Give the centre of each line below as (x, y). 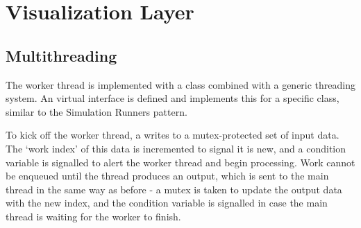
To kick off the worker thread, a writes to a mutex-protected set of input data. (173, 135)
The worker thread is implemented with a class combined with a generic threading (180, 84)
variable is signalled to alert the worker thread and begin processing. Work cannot (180, 162)
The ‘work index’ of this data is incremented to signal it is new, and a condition (176, 148)
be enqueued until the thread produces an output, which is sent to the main (167, 176)
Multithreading (61, 55)
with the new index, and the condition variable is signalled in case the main (167, 203)
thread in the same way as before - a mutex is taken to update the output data (174, 189)
